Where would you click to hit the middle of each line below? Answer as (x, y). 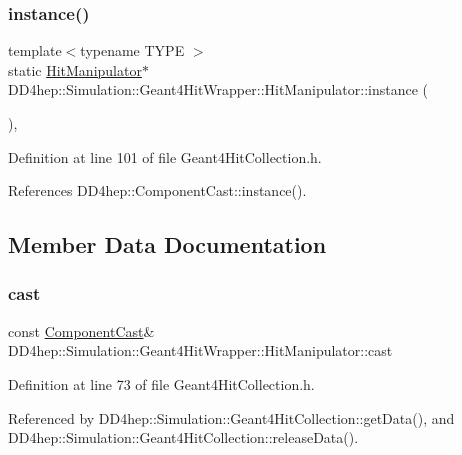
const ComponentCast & (81, 330)
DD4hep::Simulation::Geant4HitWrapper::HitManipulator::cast (200, 350)
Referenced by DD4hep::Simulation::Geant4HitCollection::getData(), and (231, 417)
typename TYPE (132, 50)
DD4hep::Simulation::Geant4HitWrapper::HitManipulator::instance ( (218, 89)
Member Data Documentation (167, 244)
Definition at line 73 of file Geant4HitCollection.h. (161, 383)
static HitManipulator (75, 69)
